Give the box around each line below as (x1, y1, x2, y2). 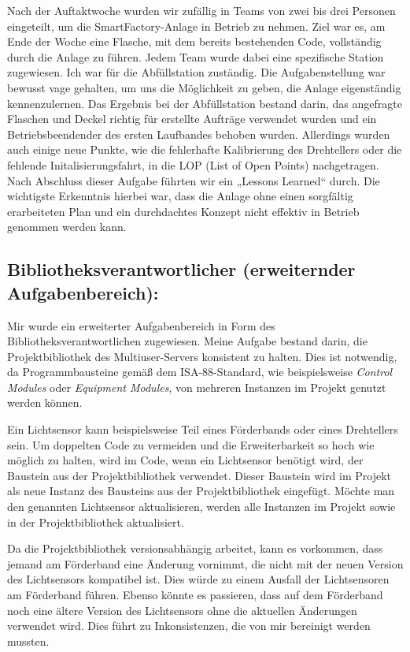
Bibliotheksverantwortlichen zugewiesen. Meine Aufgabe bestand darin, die (7, 333, 368, 349)
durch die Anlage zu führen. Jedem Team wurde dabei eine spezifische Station (7, 48, 384, 65)
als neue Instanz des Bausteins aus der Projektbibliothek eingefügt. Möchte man (7, 482, 395, 499)
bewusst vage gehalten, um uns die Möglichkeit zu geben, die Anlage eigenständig (7, 79, 401, 95)
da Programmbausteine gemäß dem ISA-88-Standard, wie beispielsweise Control (7, 363, 393, 380)
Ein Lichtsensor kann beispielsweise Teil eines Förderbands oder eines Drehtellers (7, 421, 398, 438)
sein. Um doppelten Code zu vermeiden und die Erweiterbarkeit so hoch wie (7, 436, 375, 453)
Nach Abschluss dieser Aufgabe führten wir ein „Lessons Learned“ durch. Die (7, 172, 380, 188)
